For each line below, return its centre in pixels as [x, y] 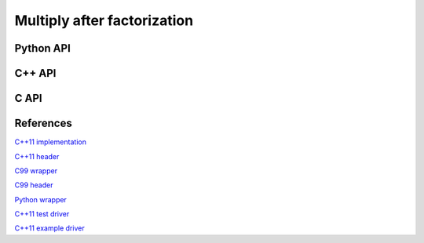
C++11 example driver [50, 228]
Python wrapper [40, 199]
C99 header [34, 185]
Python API [42, 48]
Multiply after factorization [104, 20]
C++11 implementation [50, 142]
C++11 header [37, 156]
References [43, 123]
